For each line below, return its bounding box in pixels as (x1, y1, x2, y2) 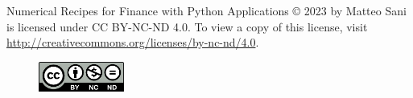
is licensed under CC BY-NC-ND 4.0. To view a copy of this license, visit (6, 18, 368, 35)
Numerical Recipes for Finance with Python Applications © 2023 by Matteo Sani (6, 2, 407, 18)
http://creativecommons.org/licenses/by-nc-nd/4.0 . (6, 34, 259, 51)
